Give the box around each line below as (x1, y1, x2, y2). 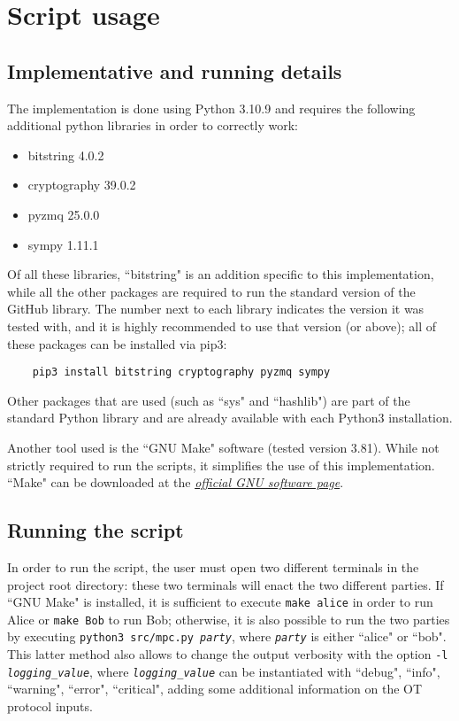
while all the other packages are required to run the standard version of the (7, 282, 416, 300)
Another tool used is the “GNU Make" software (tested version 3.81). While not (7, 438, 440, 456)
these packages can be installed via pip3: (7, 334, 227, 353)
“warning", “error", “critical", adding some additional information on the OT (7, 679, 423, 698)
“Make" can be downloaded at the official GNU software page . (7, 473, 344, 492)
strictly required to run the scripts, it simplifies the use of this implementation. (7, 455, 435, 474)
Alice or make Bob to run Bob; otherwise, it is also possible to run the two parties (7, 609, 450, 628)
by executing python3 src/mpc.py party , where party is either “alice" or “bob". (7, 627, 447, 646)
